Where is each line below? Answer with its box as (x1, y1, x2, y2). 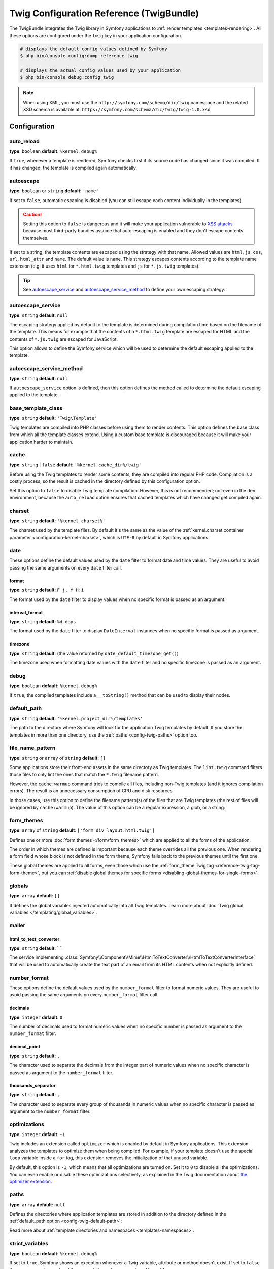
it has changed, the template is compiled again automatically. (9, 165, 137, 171)
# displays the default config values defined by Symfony (20, 46, 167, 52)
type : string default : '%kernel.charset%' (9, 518, 106, 524)
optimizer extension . (9, 1178, 52, 1185)
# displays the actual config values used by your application (20, 68, 181, 73)
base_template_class (9, 405, 63, 412)
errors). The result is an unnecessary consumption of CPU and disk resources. (9, 788, 174, 794)
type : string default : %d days (9, 618, 76, 624)
